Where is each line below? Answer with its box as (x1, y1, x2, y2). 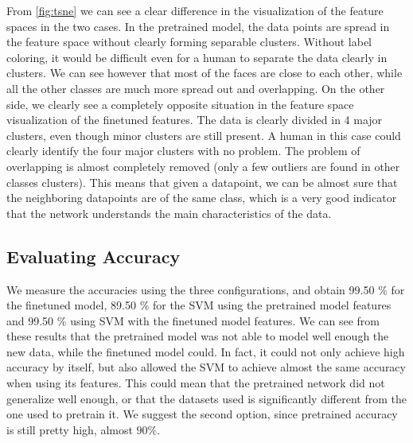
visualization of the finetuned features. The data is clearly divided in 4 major (6, 111, 383, 128)
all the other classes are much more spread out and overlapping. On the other (6, 80, 385, 96)
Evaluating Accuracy (6, 243, 181, 268)
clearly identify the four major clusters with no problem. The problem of (6, 142, 360, 159)
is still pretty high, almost (6, 421, 133, 437)
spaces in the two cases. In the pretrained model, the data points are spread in (6, 17, 390, 34)
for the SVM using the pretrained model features (152, 297, 392, 313)
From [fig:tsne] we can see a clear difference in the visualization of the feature (6, 2, 384, 18)
